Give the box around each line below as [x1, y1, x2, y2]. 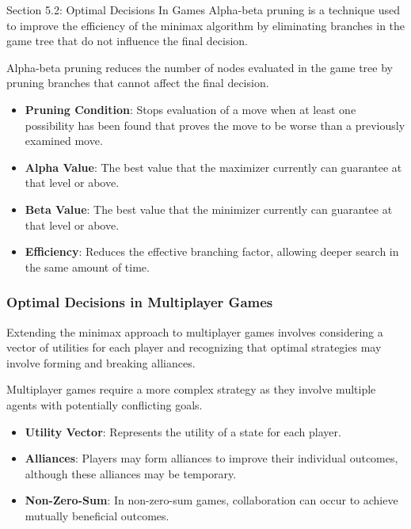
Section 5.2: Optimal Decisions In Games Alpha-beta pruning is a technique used [6, 2, 400, 17]
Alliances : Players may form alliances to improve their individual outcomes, [25, 450, 398, 466]
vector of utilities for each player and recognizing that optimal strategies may [6, 339, 382, 356]
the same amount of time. [25, 258, 150, 275]
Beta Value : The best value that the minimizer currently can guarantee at [25, 200, 393, 217]
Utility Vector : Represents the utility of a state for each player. [25, 423, 341, 440]
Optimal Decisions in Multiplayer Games [6, 292, 273, 312]
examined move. [25, 132, 103, 149]
